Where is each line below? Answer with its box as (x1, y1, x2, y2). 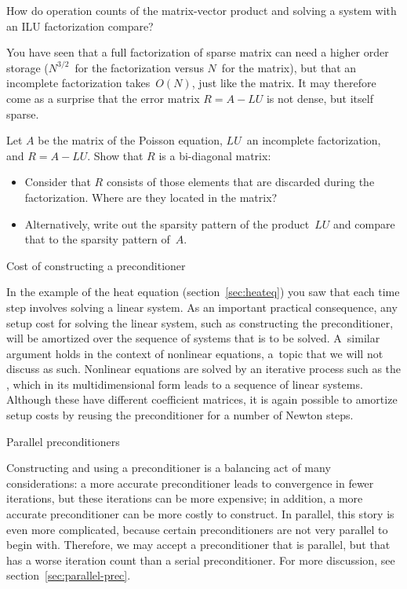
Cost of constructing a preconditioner (6, 257, 186, 273)
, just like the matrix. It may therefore (191, 75, 376, 91)
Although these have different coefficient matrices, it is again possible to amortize (6, 391, 398, 408)
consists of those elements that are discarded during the (106, 174, 375, 190)
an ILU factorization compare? (6, 17, 154, 34)
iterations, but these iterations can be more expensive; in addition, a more (6, 490, 363, 507)
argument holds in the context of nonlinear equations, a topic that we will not (6, 345, 383, 361)
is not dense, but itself (266, 90, 373, 106)
